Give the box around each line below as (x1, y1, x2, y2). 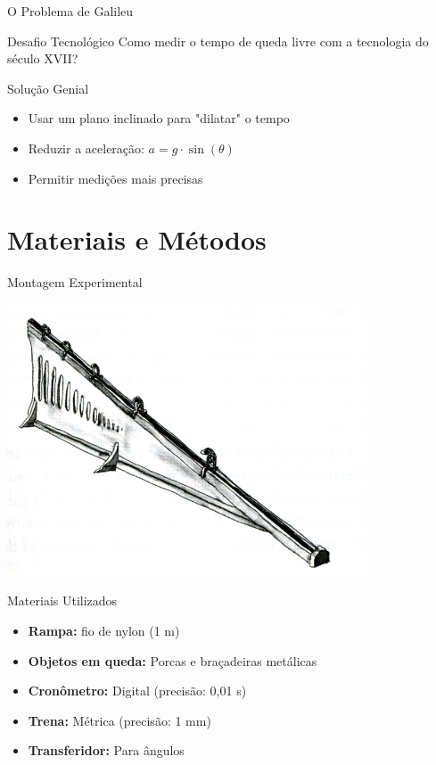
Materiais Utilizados (7, 591, 118, 610)
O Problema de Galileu (7, 2, 134, 20)
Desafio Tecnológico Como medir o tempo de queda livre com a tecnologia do (7, 31, 429, 50)
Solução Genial (7, 78, 89, 97)
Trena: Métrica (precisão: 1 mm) (28, 711, 211, 729)
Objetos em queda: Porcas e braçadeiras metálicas (28, 651, 317, 670)
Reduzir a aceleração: (28, 138, 144, 157)
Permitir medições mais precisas (28, 169, 203, 187)
